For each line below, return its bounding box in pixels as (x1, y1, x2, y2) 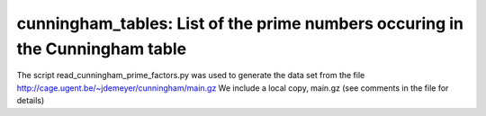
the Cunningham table (16, 39, 187, 58)
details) (16, 95, 45, 106)
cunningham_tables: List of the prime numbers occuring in (16, 13, 463, 33)
